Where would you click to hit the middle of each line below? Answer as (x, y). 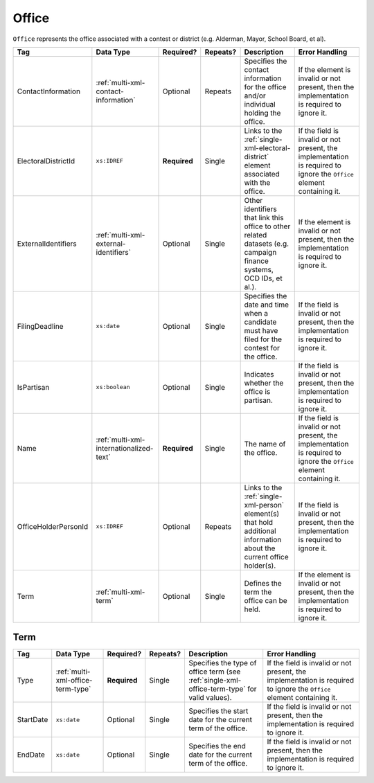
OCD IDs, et (264, 278)
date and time (267, 305)
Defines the (263, 583)
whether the (264, 383)
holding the (262, 113)
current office (266, 557)
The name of (265, 444)
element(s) (262, 514)
